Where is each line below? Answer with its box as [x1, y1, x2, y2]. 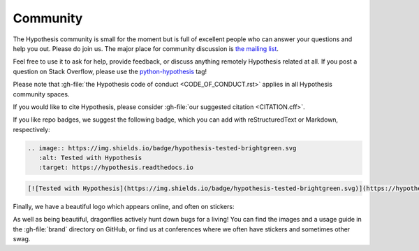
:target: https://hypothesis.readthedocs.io [38, 164, 193, 171]
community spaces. [13, 89, 70, 98]
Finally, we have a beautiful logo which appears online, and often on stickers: [13, 203, 235, 210]
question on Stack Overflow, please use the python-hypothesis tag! [13, 67, 207, 76]
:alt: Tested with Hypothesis [38, 154, 142, 162]
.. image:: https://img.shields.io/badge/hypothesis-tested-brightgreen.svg [27, 144, 297, 152]
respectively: [13, 125, 50, 134]
